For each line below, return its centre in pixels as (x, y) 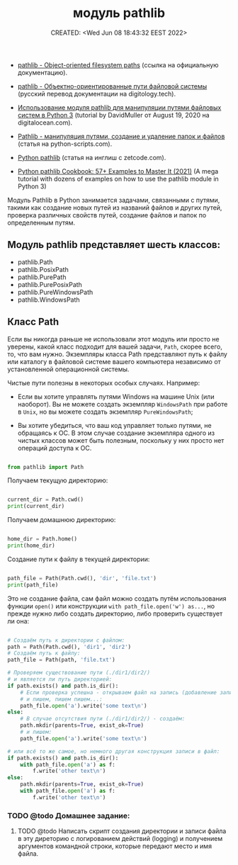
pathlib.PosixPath (43, 269)
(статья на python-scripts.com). (65, 144)
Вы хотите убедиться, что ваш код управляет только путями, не (114, 425)
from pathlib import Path (45, 467)
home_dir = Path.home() (42, 539)
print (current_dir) (36, 507)
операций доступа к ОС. (55, 448)
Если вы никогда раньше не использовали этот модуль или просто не (113, 339)
